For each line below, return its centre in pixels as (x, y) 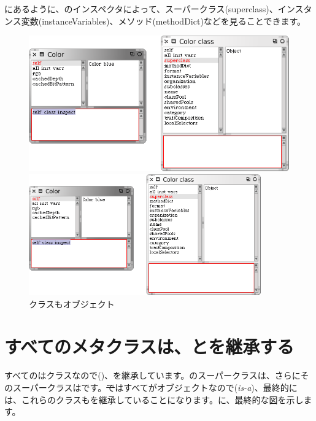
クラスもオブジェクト (72, 303)
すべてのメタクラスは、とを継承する (149, 346)
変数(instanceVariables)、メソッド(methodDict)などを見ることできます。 (164, 21)
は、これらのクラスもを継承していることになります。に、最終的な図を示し (154, 399)
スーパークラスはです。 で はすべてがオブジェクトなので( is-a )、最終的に (155, 388)
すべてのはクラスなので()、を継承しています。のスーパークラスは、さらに (152, 375)
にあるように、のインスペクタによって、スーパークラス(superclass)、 (141, 9)
